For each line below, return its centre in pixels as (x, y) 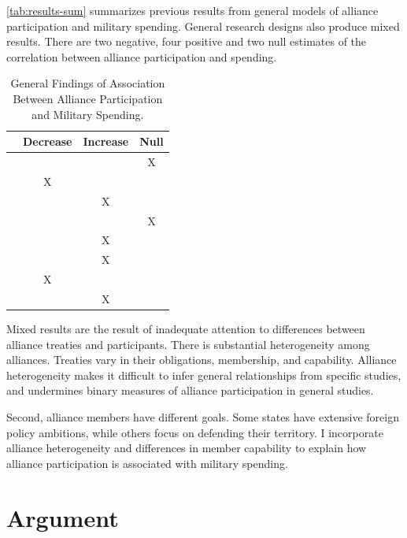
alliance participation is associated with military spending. (147, 463)
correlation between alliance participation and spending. (142, 56)
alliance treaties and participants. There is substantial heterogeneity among (188, 344)
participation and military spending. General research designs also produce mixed (203, 26)
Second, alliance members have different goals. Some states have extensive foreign (203, 416)
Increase (106, 141)
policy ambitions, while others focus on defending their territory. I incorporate (195, 432)
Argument (63, 517)
